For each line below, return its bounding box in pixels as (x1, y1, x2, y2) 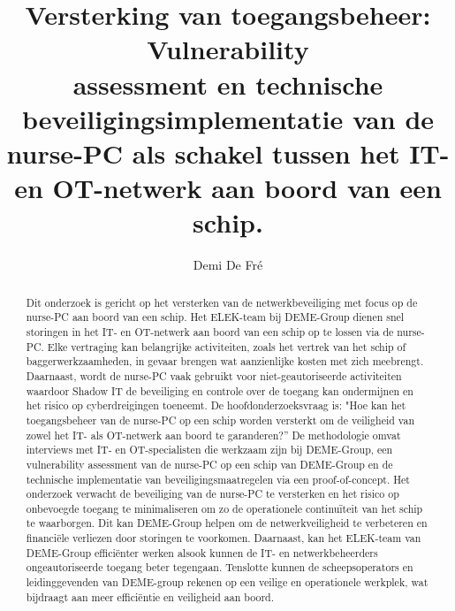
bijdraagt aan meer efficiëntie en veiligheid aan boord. (26, 589, 275, 604)
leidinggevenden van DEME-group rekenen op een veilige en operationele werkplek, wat (26, 575, 428, 590)
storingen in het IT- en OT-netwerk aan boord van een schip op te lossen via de (26, 324, 394, 339)
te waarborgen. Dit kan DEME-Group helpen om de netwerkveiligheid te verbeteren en (26, 516, 428, 531)
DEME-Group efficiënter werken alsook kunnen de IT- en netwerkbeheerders (26, 545, 378, 560)
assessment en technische (72, 65, 383, 102)
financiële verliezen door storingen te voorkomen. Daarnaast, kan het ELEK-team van (26, 531, 421, 546)
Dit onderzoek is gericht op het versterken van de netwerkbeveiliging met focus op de (26, 294, 418, 309)
